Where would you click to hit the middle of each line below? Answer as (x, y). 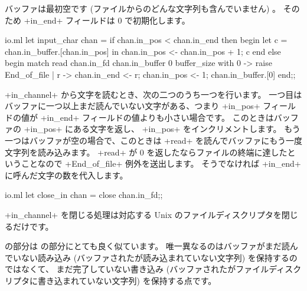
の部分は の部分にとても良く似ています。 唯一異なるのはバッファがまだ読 (147, 246)
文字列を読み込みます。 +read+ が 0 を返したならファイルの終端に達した (146, 152)
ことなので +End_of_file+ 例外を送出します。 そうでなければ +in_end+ (161, 163)
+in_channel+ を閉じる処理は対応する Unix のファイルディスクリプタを (143, 214)
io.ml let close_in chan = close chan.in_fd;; (84, 195)
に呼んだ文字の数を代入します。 (66, 175)
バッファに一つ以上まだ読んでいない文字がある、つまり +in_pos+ (133, 106)
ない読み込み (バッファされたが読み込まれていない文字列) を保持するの (159, 257)
